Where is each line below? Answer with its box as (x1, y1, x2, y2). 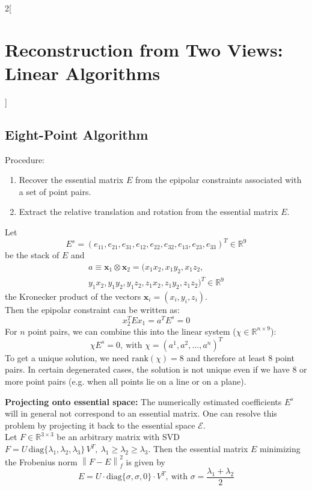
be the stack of (5, 249, 60, 261)
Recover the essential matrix (19, 173, 124, 186)
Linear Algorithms (5, 60, 161, 85)
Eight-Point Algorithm (5, 125, 148, 143)
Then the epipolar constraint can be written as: (5, 303, 180, 315)
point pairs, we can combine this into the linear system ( (28, 324, 236, 337)
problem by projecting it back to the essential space (5, 418, 195, 431)
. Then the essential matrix (148, 442, 248, 454)
